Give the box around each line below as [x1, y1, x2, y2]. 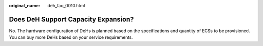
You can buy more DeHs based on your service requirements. [9, 34, 133, 40]
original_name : [9, 3, 40, 8]
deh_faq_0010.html [47, 3, 85, 8]
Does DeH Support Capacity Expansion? [9, 15, 134, 23]
